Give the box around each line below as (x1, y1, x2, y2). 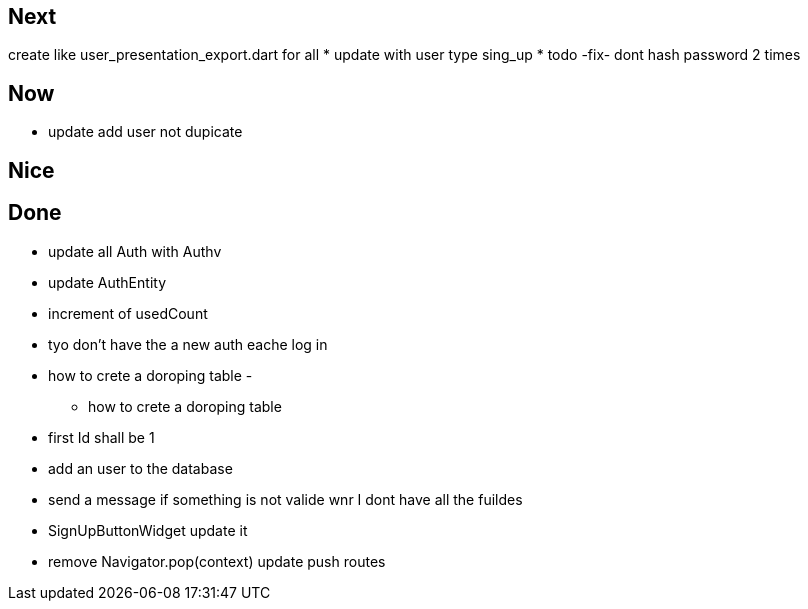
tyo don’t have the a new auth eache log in (48, 335, 328, 353)
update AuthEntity (48, 273, 167, 291)
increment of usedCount (48, 304, 208, 322)
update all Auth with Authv (48, 242, 222, 260)
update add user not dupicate (48, 123, 243, 141)
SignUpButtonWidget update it (48, 521, 248, 539)
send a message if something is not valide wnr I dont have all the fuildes (48, 490, 523, 508)
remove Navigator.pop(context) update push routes (48, 552, 386, 570)
